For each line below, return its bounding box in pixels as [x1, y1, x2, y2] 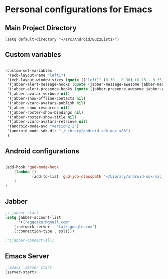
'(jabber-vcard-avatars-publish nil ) [7, 100, 86, 106]
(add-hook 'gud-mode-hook [5, 164, 59, 170]
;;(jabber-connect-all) [5, 238, 55, 243]
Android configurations [5, 147, 80, 156]
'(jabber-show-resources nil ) [7, 105, 70, 110]
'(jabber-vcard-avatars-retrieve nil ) [7, 119, 88, 124]
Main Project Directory [5, 24, 77, 32]
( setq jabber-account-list [5, 215, 61, 220]
